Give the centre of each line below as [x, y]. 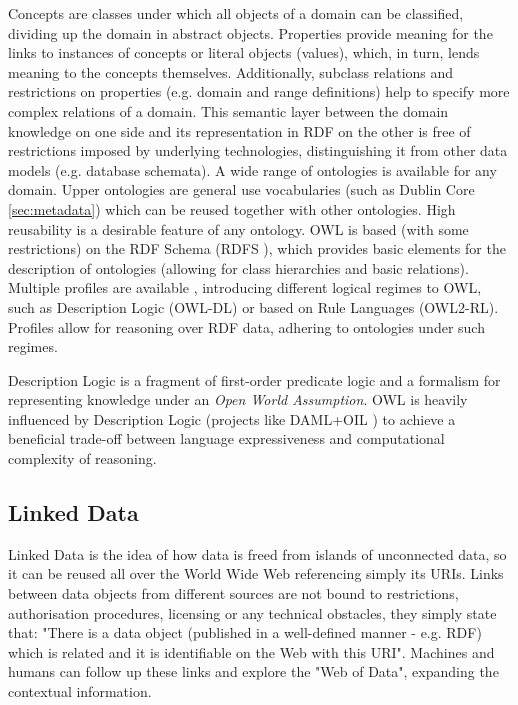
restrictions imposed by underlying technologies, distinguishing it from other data [258, 150]
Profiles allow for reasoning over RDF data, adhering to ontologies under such [246, 326]
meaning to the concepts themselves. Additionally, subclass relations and [231, 71]
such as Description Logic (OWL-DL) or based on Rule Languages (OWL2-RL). [253, 306]
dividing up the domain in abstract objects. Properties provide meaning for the [250, 32]
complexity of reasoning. [82, 458]
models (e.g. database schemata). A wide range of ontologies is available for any [252, 169]
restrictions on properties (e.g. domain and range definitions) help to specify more [259, 91]
